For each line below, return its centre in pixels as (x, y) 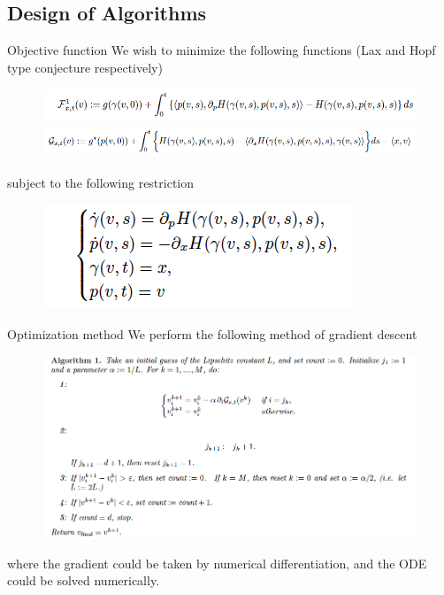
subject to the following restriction (101, 182)
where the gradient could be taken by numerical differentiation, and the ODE (217, 563)
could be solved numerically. (84, 580)
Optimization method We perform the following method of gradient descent (212, 333)
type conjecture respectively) (85, 67)
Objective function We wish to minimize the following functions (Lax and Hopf (222, 50)
